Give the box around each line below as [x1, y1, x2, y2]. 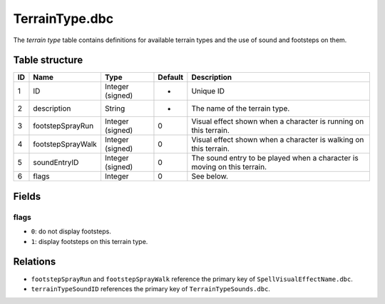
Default [158, 72, 184, 82]
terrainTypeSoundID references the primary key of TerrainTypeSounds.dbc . [31, 284, 271, 293]
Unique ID [191, 86, 225, 96]
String [104, 103, 125, 113]
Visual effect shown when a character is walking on [191, 135, 364, 145]
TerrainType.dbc [13, 11, 114, 26]
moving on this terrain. [191, 162, 267, 172]
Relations [13, 255, 56, 268]
